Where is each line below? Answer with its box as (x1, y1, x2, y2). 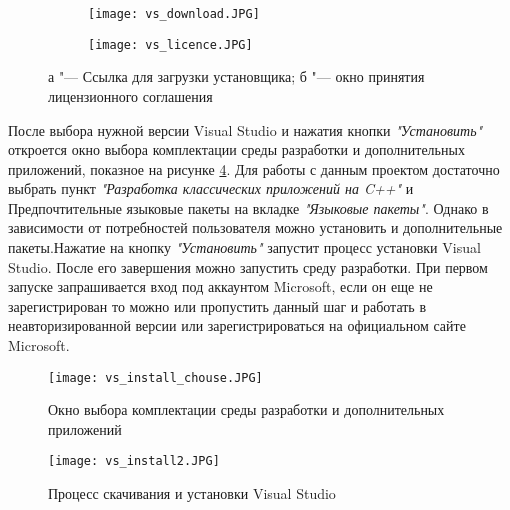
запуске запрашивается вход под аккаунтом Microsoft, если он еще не (8, 276, 433, 297)
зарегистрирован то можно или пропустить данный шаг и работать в (8, 295, 427, 316)
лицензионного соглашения (48, 85, 213, 106)
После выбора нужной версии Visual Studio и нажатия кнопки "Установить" (8, 119, 483, 140)
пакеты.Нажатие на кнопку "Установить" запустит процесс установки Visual (8, 237, 481, 258)
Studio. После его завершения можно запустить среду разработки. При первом (8, 256, 488, 277)
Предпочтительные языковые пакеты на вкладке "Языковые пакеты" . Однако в (8, 197, 489, 218)
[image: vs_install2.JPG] (48, 454, 220, 469)
